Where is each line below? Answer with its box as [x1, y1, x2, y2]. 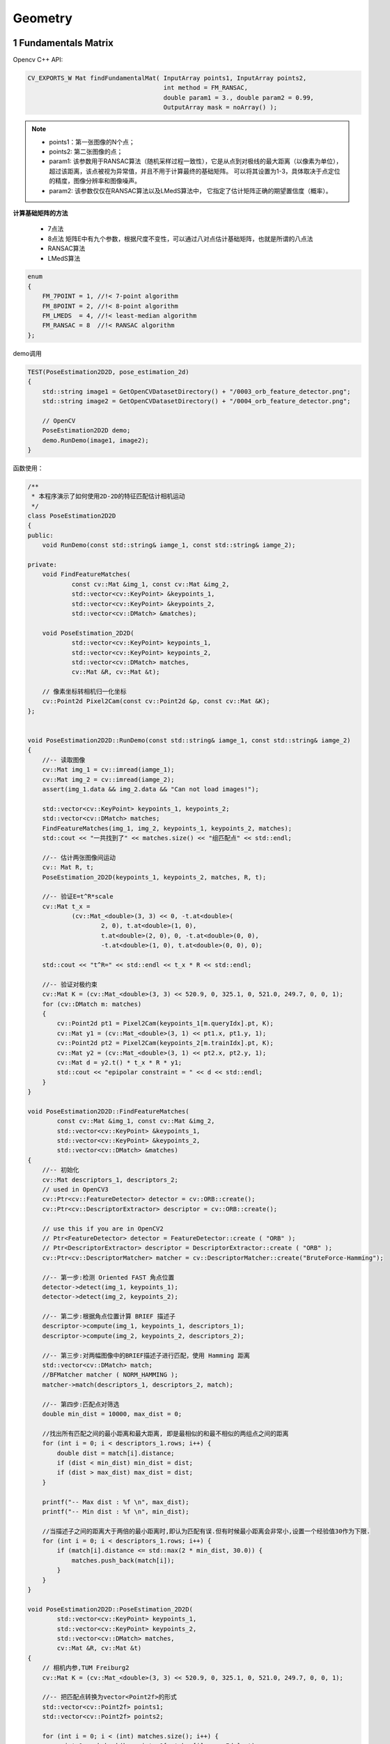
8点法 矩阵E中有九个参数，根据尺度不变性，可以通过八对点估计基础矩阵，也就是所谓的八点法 [47, 234, 313, 243]
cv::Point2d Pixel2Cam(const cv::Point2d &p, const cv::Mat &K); [42, 698, 270, 705]
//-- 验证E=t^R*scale [42, 893, 114, 901]
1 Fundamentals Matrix [13, 37, 114, 49]
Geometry [13, 10, 73, 26]
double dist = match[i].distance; [56, 1449, 175, 1457]
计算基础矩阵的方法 [13, 209, 68, 217]
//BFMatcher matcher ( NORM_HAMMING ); [42, 1371, 179, 1379]
